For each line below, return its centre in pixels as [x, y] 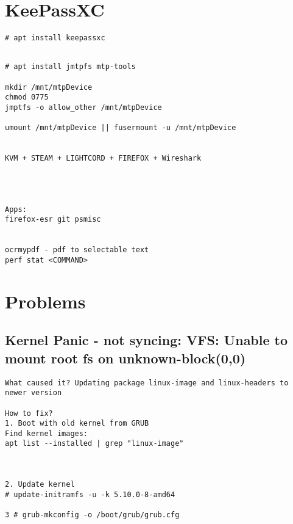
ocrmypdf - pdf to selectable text [77, 250]
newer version [34, 393]
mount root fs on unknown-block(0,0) [125, 358]
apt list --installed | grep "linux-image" [94, 444]
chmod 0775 [27, 97]
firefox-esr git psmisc [53, 220]
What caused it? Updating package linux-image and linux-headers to [147, 383]
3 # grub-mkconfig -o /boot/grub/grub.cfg [92, 515]
